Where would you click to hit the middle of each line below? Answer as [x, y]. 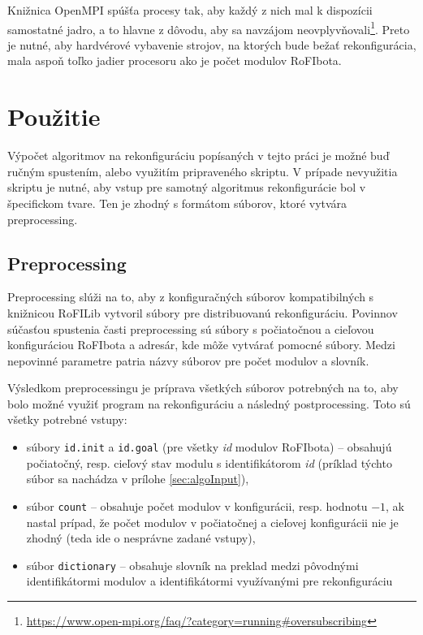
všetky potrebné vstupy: [67, 419]
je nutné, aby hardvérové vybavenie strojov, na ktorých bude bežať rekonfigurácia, [212, 44]
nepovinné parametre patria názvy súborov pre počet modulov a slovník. [188, 360]
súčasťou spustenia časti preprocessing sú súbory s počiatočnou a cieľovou [191, 328]
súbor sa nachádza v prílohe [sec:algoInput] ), [138, 479]
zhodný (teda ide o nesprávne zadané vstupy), [141, 538]
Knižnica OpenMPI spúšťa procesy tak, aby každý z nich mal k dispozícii [190, 10]
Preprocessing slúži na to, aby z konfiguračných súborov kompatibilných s [191, 297]
